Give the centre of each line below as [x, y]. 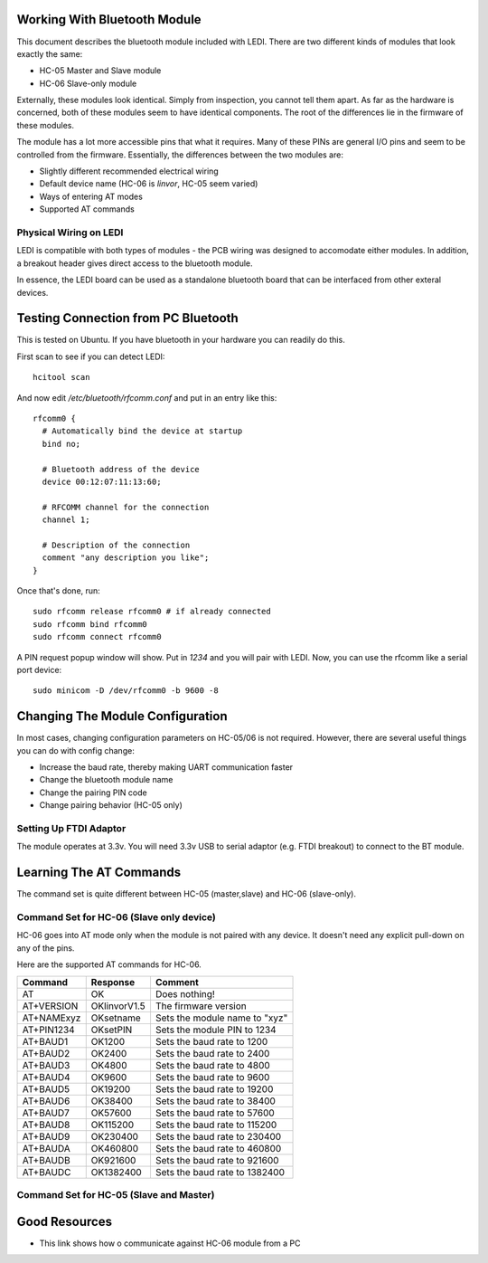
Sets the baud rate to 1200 [211, 1041]
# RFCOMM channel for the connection [126, 507]
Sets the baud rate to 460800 [218, 1148]
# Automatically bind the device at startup [142, 431]
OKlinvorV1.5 [118, 1006]
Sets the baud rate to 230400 [218, 1136]
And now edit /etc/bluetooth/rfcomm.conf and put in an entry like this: [147, 397]
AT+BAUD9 [46, 1136]
